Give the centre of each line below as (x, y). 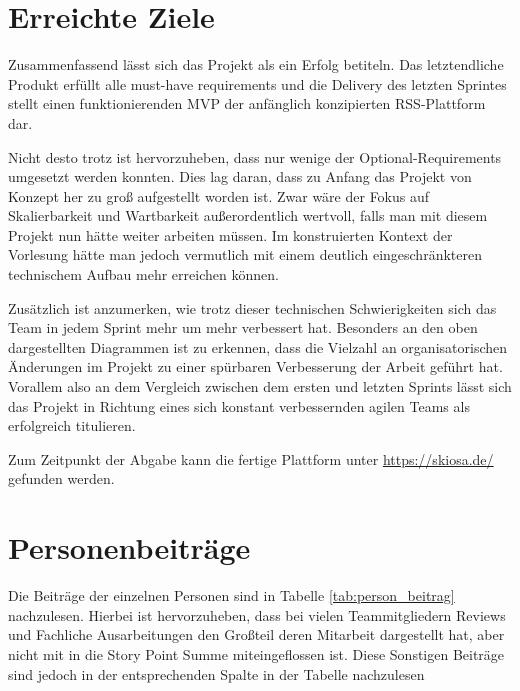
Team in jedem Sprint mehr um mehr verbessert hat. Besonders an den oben (243, 327)
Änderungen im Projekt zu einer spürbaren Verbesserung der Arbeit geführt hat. (255, 366)
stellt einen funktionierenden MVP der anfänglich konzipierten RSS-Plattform (247, 103)
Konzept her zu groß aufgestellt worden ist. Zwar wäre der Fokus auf (219, 195)
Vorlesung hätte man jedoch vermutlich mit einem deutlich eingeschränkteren (245, 254)
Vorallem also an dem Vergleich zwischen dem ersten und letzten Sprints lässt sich (260, 386)
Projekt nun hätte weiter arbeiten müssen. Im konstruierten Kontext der (230, 234)
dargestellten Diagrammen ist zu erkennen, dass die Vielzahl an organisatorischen (257, 346)
